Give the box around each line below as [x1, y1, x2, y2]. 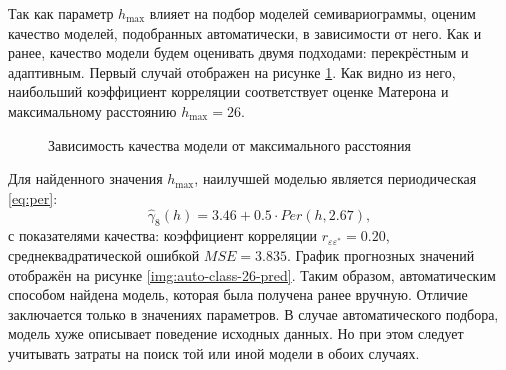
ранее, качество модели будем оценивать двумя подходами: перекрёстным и [8, 42, 469, 63]
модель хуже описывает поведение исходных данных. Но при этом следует [8, 323, 464, 344]
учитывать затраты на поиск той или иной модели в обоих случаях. [8, 342, 420, 363]
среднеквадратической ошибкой [8, 244, 200, 265]
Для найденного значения [8, 168, 163, 189]
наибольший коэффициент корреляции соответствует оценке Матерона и [8, 81, 449, 102]
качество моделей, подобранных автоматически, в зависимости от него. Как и [8, 22, 482, 43]
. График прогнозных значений [286, 244, 475, 265]
